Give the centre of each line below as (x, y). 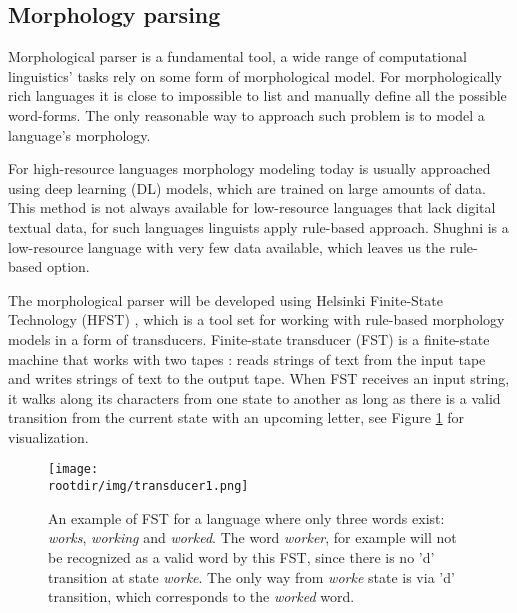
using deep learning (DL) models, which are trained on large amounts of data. (247, 187)
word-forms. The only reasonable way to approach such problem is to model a (246, 114)
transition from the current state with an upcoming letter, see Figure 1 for (236, 417)
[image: (73, 469)
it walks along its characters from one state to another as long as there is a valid (254, 397)
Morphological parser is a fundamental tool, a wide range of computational (237, 56)
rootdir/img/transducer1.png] (148, 486)
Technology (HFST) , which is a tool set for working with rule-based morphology (256, 319)
